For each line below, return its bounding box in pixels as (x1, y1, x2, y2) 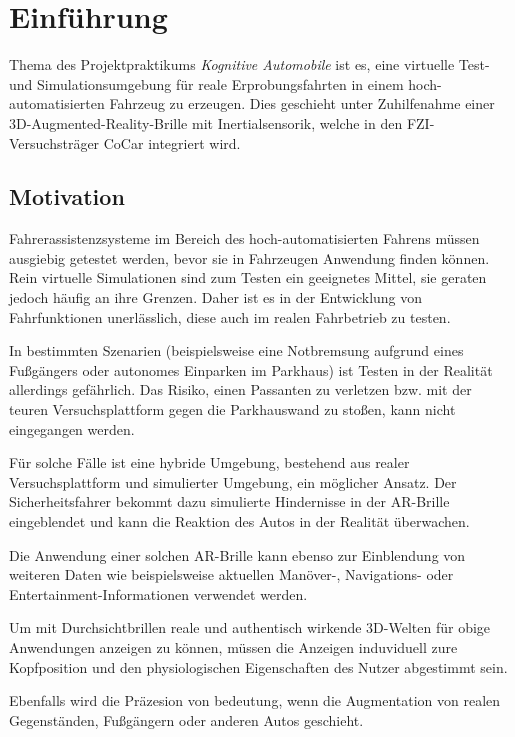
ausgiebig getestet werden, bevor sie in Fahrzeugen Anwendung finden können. (9, 247, 490, 268)
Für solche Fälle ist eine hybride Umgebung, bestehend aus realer (9, 452, 410, 473)
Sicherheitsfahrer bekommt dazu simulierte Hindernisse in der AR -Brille (9, 491, 450, 512)
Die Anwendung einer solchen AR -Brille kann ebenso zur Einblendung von (9, 544, 466, 565)
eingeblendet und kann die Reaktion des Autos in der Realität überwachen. (9, 511, 470, 532)
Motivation (9, 181, 125, 212)
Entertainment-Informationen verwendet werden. (9, 583, 308, 604)
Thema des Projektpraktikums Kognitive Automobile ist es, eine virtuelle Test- (9, 54, 490, 75)
